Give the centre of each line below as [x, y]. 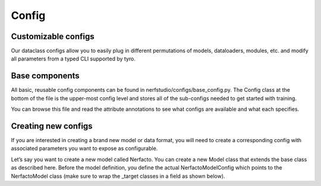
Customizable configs [53, 36]
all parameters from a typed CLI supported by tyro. [73, 59]
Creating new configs [52, 126]
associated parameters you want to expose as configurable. [84, 149]
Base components [45, 76]
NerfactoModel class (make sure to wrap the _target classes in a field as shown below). [118, 176]
